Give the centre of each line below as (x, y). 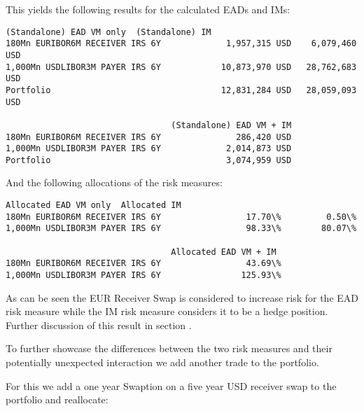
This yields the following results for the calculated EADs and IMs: (148, 9)
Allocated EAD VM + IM (224, 252)
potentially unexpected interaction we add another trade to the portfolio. (162, 362)
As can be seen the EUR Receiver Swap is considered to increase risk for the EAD (182, 297)
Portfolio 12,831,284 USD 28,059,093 (181, 90)
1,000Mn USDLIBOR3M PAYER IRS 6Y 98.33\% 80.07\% (181, 229)
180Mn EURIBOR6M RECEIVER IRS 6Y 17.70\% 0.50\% (181, 217)
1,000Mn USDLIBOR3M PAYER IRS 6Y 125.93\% (143, 275)
